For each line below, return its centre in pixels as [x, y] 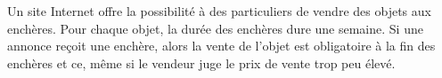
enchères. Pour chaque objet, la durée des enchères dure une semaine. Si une [215, 28]
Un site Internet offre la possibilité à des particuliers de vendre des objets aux [219, 11]
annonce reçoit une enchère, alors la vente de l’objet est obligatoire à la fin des [221, 46]
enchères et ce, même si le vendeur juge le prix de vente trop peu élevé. [201, 62]
